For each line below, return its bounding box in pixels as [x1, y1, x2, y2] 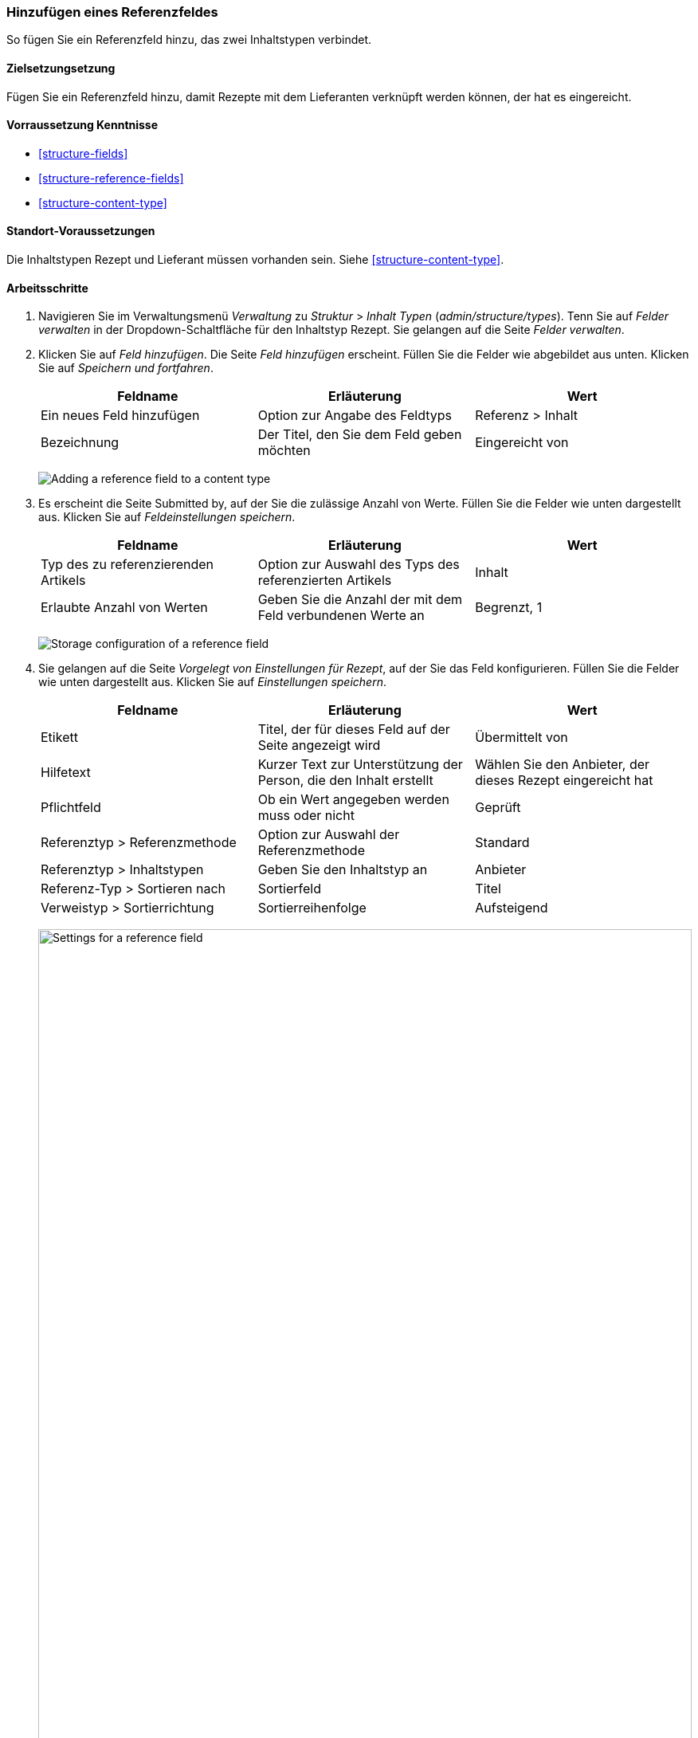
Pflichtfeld [41, 799, 101, 816]
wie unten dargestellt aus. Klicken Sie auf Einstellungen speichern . [38, 675, 386, 689]
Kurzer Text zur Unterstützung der [257, 756, 463, 773]
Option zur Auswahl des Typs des [257, 556, 460, 573]
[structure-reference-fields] [38, 171, 184, 185]
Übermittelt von [475, 729, 568, 746]
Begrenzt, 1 [475, 599, 543, 616]
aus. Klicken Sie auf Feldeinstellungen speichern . [38, 510, 296, 524]
